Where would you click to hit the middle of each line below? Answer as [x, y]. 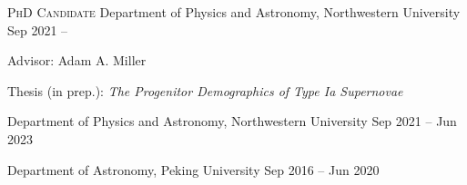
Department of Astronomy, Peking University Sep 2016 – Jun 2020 [193, 169]
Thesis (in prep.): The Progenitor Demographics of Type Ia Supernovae [205, 90]
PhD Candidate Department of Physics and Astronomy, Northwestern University [234, 12]
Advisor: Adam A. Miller [77, 60]
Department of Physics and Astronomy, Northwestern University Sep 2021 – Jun [232, 121]
